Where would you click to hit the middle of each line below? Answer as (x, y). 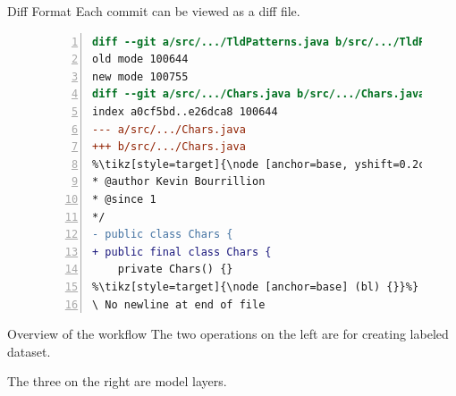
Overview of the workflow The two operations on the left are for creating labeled (228, 334)
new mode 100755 (140, 76)
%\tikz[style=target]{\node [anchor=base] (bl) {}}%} (256, 286)
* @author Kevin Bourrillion (179, 182)
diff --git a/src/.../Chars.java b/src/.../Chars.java (259, 94)
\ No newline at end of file (179, 304)
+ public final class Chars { (182, 252)
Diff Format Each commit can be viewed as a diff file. (154, 11)
